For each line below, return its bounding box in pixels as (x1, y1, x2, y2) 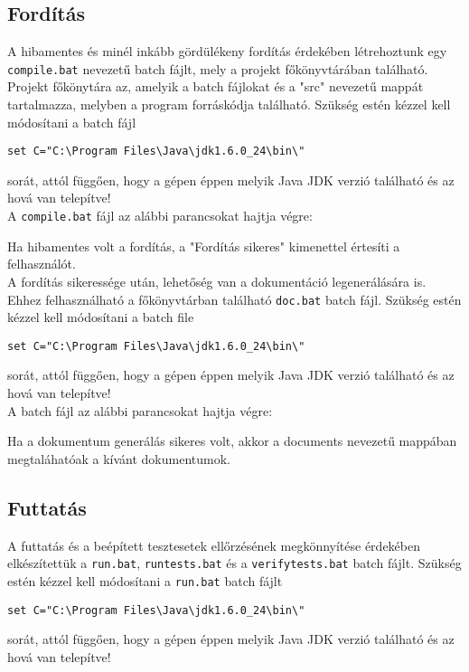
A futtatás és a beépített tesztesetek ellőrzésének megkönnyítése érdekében (7, 535, 421, 554)
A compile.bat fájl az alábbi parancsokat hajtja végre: (7, 206, 313, 225)
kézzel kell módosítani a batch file (7, 308, 194, 327)
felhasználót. (7, 254, 76, 273)
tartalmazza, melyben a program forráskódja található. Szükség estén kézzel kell (7, 95, 451, 114)
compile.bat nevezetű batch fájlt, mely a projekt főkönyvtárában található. (7, 59, 428, 78)
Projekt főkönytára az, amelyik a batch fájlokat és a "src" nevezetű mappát (7, 77, 424, 96)
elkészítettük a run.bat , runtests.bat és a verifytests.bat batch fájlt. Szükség (7, 554, 462, 573)
